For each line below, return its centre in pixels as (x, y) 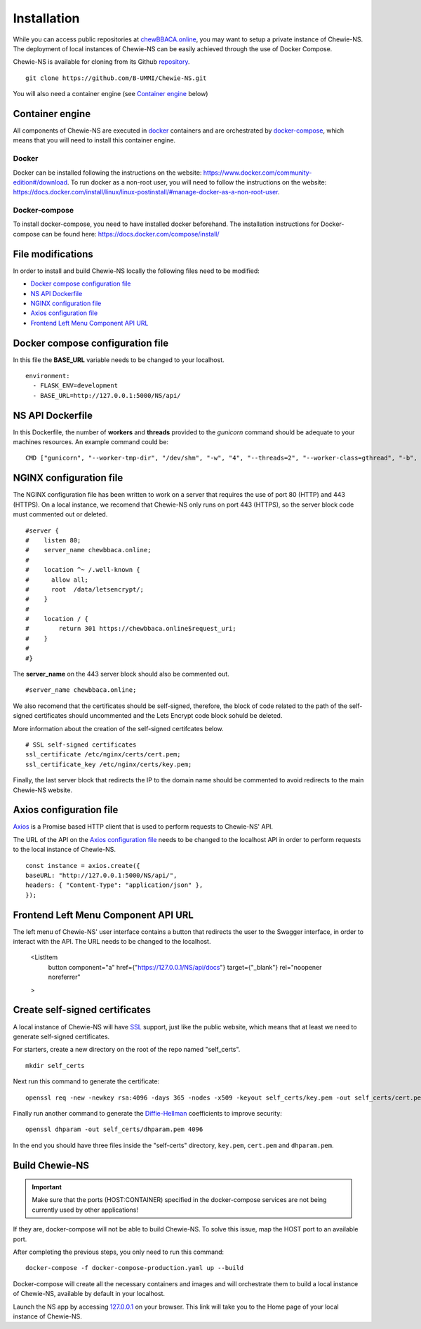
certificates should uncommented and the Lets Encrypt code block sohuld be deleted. (158, 716)
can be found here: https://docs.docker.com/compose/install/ (131, 234)
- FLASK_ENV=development (75, 386)
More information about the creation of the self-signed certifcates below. (118, 728)
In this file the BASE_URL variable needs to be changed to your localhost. (119, 360)
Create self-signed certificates (82, 1010)
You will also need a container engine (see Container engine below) (111, 94)
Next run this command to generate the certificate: (86, 1081)
